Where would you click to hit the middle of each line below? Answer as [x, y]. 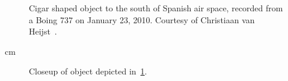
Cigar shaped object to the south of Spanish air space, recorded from [156, 8]
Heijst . [43, 31]
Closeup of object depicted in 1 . [88, 71]
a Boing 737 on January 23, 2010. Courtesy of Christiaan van [142, 19]
